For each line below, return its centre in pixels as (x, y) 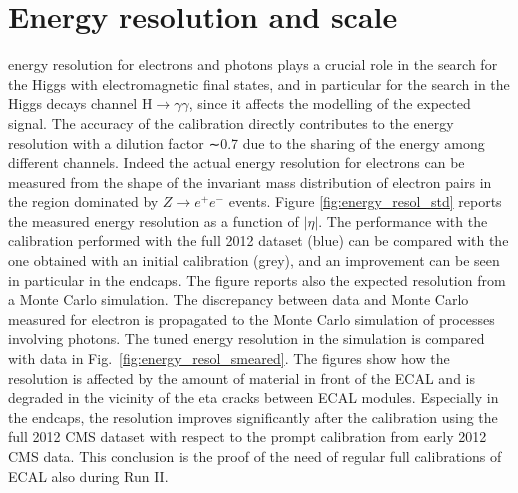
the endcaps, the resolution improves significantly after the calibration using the (253, 416)
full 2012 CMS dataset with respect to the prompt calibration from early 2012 (247, 436)
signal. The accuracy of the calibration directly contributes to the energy (231, 122)
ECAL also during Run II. (88, 475)
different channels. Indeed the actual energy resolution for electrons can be (236, 162)
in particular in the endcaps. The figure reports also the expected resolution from (257, 279)
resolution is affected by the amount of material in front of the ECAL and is (242, 377)
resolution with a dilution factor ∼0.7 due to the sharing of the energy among (246, 142)
